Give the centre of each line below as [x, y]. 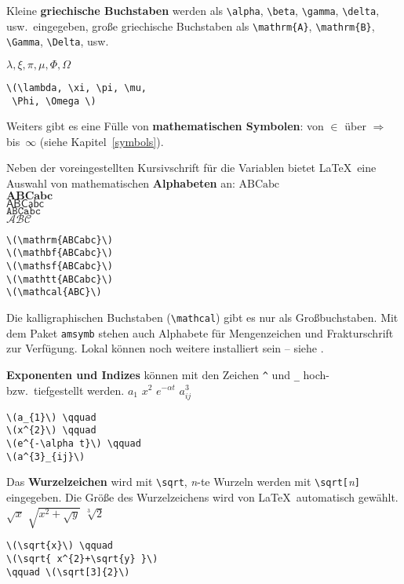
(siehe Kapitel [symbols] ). [102, 141]
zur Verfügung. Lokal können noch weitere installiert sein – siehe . [165, 348]
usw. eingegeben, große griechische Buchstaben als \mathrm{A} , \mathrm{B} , [191, 26]
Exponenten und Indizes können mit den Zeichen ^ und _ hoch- [168, 374]
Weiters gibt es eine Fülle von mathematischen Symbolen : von [165, 126]
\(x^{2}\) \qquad [51, 431]
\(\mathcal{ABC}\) [54, 292]
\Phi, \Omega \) [54, 101]
